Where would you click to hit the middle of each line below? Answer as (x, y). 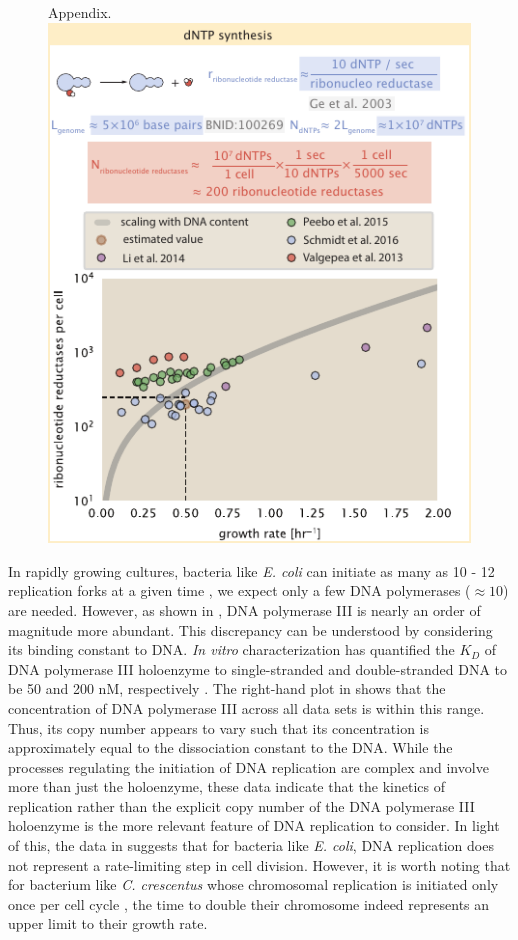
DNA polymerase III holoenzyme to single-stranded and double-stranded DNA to (257, 668)
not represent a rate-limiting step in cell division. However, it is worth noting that (259, 864)
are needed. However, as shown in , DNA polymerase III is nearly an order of (244, 609)
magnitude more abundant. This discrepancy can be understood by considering (250, 629)
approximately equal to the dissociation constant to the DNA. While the (230, 747)
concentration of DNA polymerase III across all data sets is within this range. (246, 707)
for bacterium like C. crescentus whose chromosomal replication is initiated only (253, 884)
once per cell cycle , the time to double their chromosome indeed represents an (249, 903)
